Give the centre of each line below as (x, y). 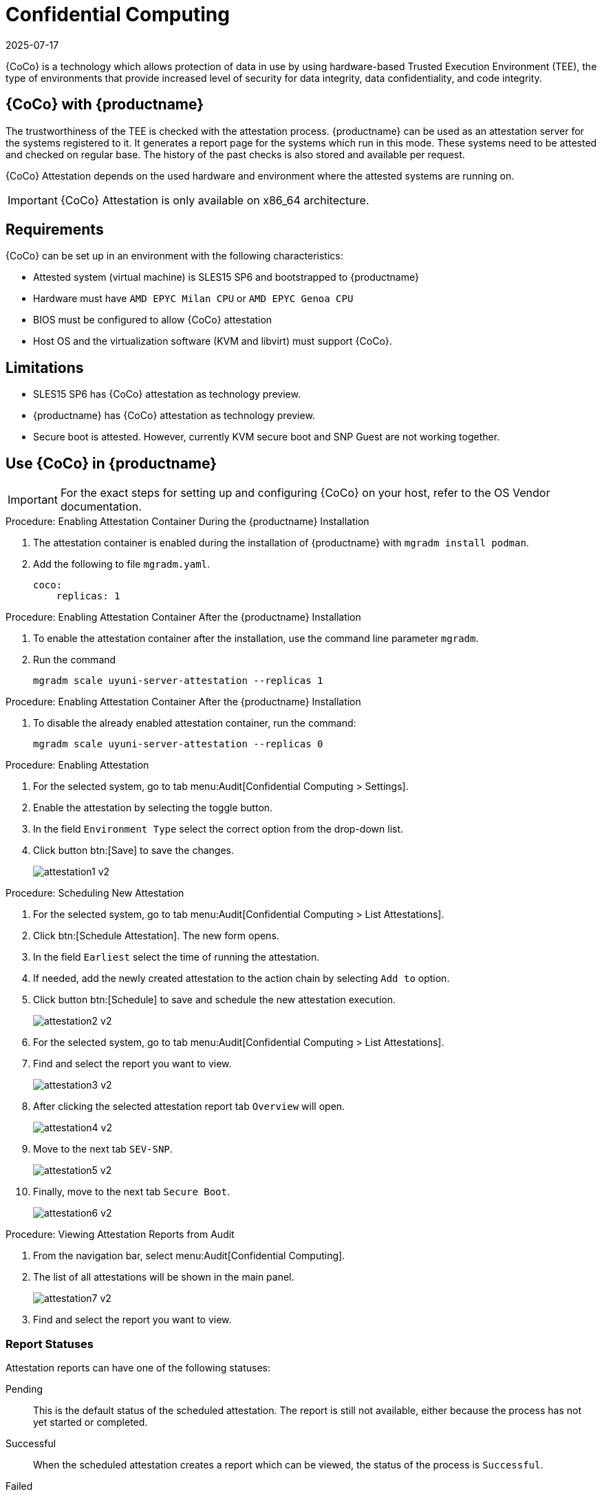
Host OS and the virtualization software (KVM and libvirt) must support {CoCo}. (213, 341)
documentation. (101, 507)
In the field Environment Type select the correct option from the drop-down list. (218, 829)
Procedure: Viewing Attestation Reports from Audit (120, 1235)
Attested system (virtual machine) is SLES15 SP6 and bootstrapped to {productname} (226, 277)
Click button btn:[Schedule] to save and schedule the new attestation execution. (215, 1000)
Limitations (45, 367)
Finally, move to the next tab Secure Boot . (132, 1192)
